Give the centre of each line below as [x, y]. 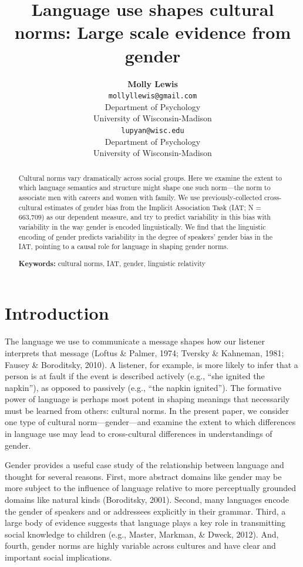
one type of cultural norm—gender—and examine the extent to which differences [150, 422]
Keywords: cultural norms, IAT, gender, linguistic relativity [112, 263]
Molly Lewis [153, 83]
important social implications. [58, 557]
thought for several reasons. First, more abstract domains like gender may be [143, 476]
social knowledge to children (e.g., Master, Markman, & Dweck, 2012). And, [142, 534]
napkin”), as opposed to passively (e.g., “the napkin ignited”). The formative [143, 387]
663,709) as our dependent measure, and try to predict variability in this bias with [144, 217]
